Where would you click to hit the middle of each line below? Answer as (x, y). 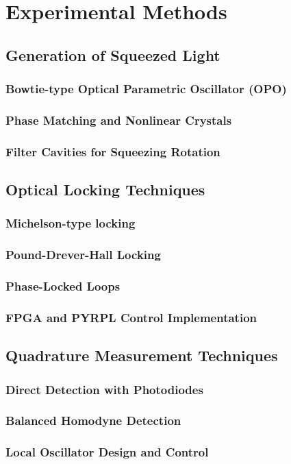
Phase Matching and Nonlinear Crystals (119, 120)
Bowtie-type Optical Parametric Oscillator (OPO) (146, 89)
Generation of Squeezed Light (113, 54)
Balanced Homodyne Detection (93, 420)
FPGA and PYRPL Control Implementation (131, 317)
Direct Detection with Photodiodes (104, 389)
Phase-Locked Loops (63, 286)
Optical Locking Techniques (105, 190)
